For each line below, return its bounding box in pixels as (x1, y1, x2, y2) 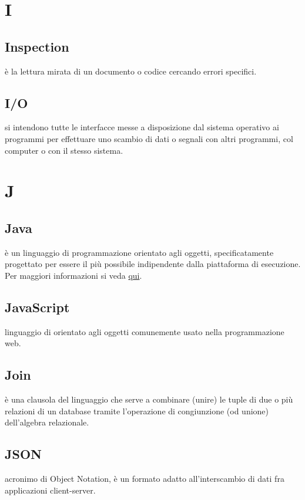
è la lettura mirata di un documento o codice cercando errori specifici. (5, 65, 257, 77)
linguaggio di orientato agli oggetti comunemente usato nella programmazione (5, 325, 284, 337)
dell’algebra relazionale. (5, 416, 89, 428)
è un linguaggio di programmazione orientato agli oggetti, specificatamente (5, 246, 274, 258)
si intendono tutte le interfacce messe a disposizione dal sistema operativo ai (5, 121, 279, 133)
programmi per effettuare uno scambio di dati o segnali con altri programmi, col (5, 132, 293, 144)
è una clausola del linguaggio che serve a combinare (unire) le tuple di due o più (5, 393, 293, 406)
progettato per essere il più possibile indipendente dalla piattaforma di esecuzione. (5, 258, 301, 270)
